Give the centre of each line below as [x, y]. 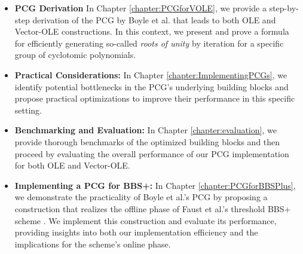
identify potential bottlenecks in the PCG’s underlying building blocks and [151, 86]
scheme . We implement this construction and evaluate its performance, [146, 220]
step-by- [284, 8]
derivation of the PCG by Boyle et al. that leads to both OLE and [154, 19]
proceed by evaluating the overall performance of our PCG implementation [152, 153]
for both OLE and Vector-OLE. [72, 165]
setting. [28, 110]
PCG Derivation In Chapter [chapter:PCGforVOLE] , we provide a [140, 8]
